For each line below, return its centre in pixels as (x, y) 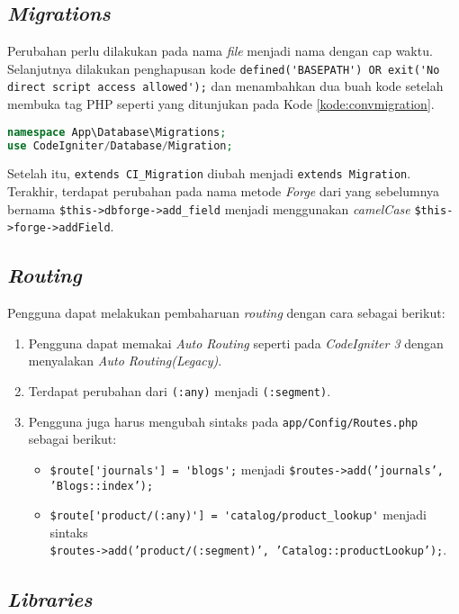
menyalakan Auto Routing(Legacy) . (125, 361)
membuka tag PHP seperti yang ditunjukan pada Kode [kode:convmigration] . (221, 104)
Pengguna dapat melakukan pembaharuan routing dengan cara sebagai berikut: (226, 313)
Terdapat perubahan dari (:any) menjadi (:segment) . (180, 391)
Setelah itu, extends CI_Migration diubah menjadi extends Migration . (209, 173)
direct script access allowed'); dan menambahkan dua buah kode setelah (225, 86)
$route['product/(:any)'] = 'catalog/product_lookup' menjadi (238, 515)
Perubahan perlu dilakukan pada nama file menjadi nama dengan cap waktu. (220, 51)
